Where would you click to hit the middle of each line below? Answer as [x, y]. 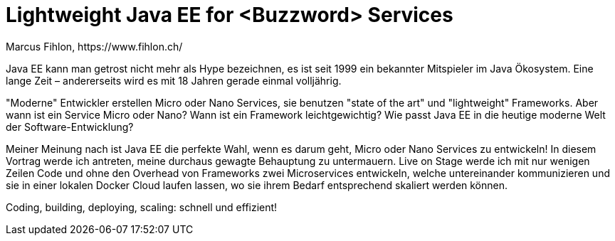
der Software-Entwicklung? [70, 127]
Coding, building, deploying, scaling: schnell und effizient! [142, 207]
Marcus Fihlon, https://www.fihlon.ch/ [94, 46]
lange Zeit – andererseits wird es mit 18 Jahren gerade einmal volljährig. [174, 80]
